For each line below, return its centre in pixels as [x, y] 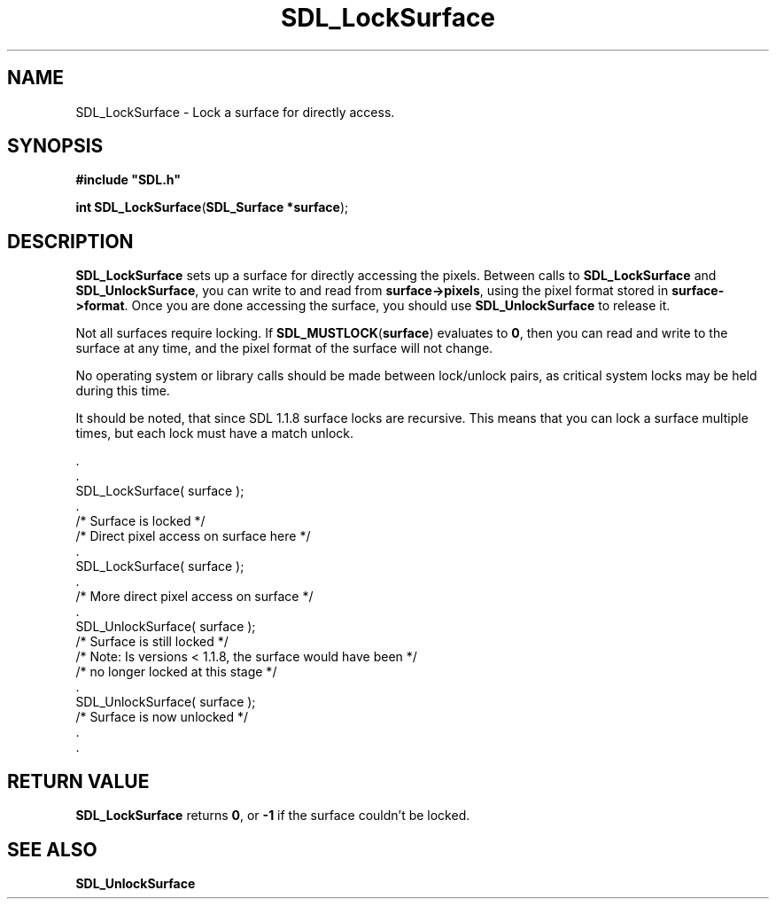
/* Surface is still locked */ [152, 642]
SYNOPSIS [55, 146]
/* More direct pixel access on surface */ [194, 597]
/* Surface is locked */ [140, 521]
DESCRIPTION [70, 241]
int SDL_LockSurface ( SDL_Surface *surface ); [212, 207]
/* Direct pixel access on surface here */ [193, 536]
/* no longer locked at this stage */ [176, 672]
